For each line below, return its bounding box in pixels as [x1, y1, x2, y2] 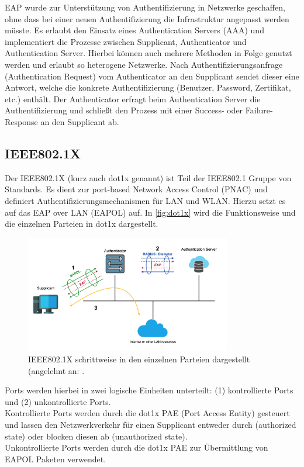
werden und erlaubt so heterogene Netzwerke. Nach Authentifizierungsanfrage [5, 58, 283, 70]
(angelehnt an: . [28, 364, 85, 376]
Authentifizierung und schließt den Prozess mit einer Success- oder [5, 104, 243, 116]
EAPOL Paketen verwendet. [5, 452, 106, 465]
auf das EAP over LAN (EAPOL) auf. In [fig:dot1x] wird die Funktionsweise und [5, 206, 296, 218]
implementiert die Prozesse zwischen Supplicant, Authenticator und [5, 35, 247, 47]
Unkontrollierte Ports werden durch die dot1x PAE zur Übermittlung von [5, 441, 268, 454]
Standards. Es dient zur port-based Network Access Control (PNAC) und [5, 183, 268, 195]
